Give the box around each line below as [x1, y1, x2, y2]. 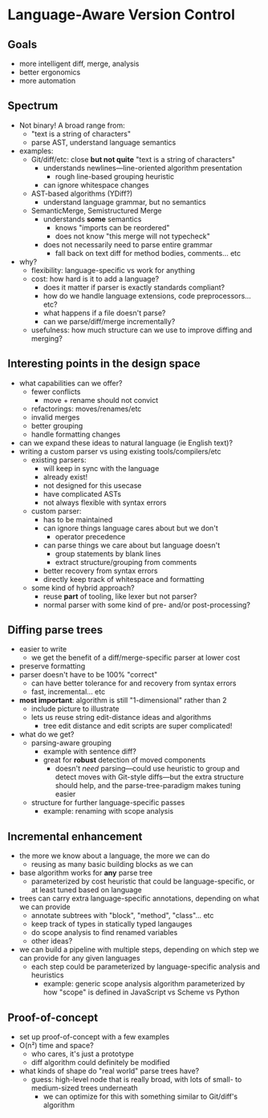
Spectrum [7, 99, 59, 113]
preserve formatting [18, 661, 86, 671]
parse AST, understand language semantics [30, 137, 177, 147]
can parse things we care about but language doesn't [43, 540, 221, 550]
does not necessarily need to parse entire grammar [43, 239, 213, 250]
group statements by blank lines [55, 548, 161, 559]
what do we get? [18, 730, 75, 739]
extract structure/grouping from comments [55, 557, 197, 567]
